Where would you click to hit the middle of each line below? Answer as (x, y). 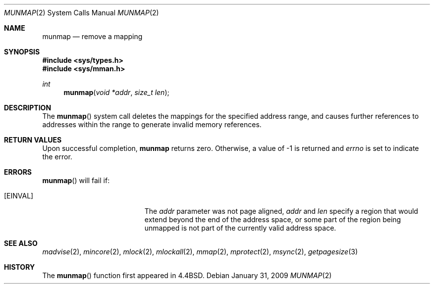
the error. (57, 157)
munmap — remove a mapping (92, 36)
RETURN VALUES (33, 140)
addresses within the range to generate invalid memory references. (152, 124)
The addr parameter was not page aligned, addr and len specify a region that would (281, 211)
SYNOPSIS (22, 52)
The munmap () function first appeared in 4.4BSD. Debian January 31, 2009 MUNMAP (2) (187, 275)
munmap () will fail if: (76, 180)
